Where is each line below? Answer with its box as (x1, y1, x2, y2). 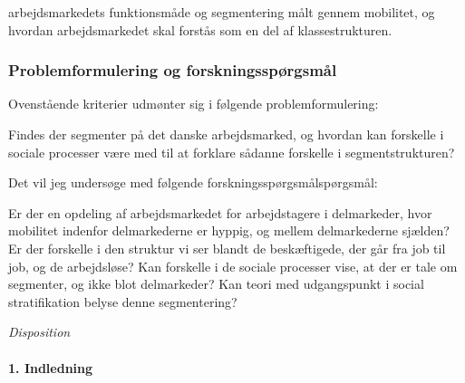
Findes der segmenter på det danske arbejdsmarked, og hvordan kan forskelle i (8, 125, 444, 143)
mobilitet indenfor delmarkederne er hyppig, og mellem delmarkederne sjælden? (8, 221, 450, 240)
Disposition (8, 322, 71, 341)
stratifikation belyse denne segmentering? (8, 292, 237, 311)
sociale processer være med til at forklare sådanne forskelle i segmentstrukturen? (8, 142, 455, 161)
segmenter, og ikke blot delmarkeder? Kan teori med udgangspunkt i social (8, 274, 424, 293)
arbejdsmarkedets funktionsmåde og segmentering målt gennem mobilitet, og (8, 3, 435, 21)
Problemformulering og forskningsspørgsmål (8, 59, 337, 81)
